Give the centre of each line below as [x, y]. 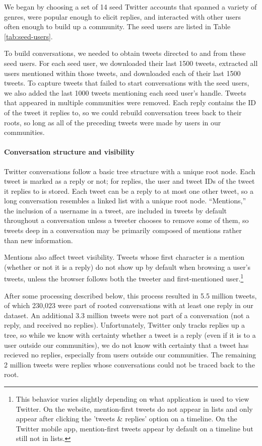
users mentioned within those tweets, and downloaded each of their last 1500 [122, 73]
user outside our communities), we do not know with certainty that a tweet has [126, 345]
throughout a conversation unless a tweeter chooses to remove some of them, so [126, 220]
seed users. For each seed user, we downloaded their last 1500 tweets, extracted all [131, 63]
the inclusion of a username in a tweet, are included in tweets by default [116, 210]
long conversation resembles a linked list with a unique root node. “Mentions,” [125, 201]
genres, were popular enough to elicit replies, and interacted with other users [122, 16]
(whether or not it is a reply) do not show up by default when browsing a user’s [127, 267]
